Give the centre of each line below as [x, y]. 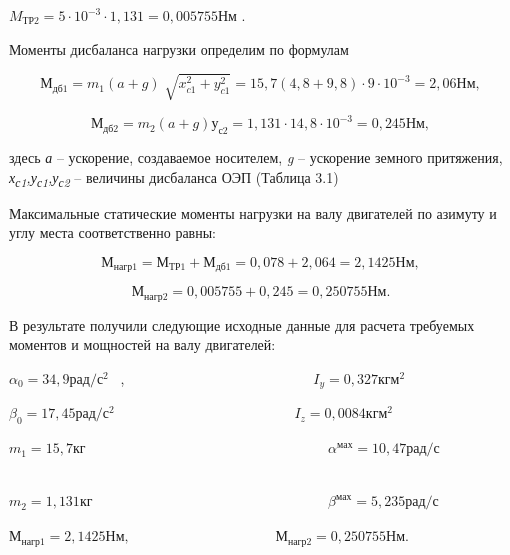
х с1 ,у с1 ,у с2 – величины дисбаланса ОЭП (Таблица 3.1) [174, 178]
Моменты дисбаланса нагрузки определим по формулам [179, 48]
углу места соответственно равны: [112, 232]
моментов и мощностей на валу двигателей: [142, 344]
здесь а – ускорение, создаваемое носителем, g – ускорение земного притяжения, [256, 157]
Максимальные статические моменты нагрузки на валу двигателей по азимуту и [253, 212]
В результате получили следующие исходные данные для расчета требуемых [242, 324]
